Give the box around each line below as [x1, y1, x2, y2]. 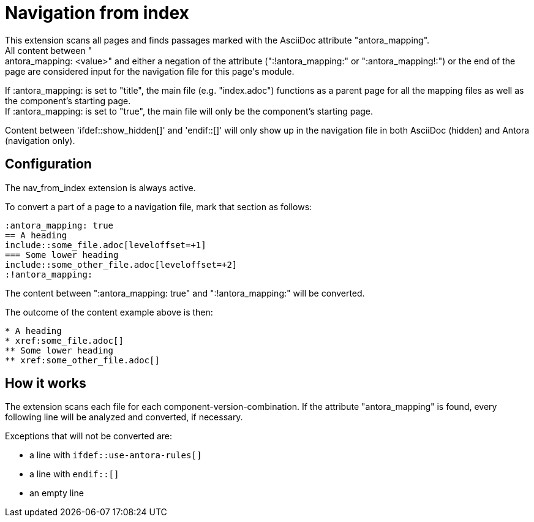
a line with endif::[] [29, 469, 119, 480]
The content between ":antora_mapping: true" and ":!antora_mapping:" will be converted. [5, 287, 365, 298]
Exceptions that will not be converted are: [5, 431, 173, 442]
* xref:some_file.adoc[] [5, 335, 124, 346]
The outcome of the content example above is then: [5, 306, 213, 317]
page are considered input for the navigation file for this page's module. [5, 66, 295, 77]
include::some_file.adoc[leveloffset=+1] [5, 240, 206, 250]
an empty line [29, 488, 84, 499]
